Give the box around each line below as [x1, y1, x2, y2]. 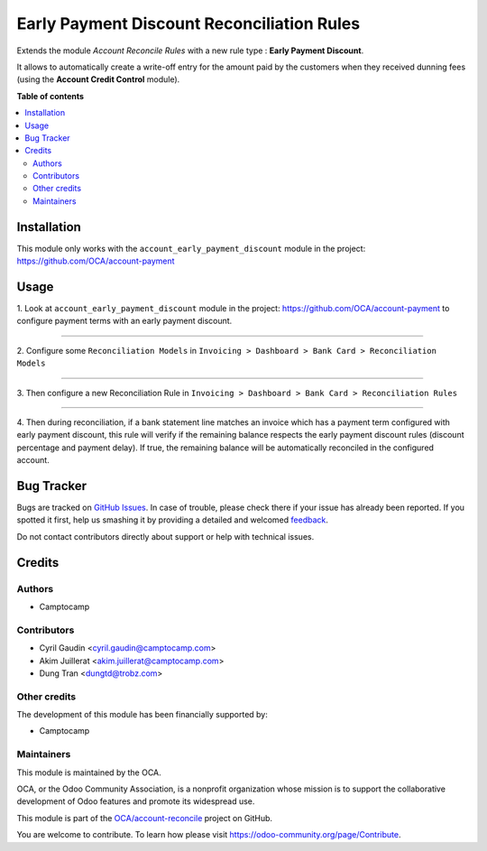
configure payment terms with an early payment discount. [16, 316, 233, 327]
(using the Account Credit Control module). [16, 74, 180, 85]
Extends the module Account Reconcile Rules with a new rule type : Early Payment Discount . [16, 45, 364, 56]
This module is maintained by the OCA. [16, 767, 161, 778]
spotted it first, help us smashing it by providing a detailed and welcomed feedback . [16, 514, 329, 525]
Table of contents [16, 90, 85, 101]
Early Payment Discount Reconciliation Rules [16, 14, 361, 33]
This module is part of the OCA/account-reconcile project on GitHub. [16, 812, 273, 823]
